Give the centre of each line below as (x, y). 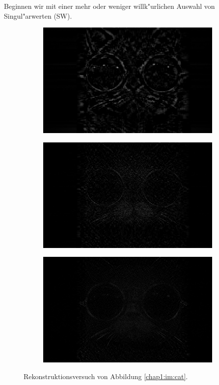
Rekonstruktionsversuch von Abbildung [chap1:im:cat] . (106, 376)
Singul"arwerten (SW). (38, 15)
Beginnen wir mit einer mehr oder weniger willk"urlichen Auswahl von (109, 6)
